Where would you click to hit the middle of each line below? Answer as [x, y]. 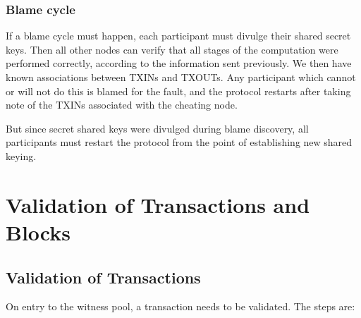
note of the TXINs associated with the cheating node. [122, 105]
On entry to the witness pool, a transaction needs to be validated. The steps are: [180, 306]
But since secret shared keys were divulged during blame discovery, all [157, 128]
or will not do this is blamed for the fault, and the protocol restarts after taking [178, 91]
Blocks [38, 232]
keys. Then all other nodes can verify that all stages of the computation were [172, 49]
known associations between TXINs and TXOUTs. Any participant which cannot [181, 77]
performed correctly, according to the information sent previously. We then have [179, 63]
